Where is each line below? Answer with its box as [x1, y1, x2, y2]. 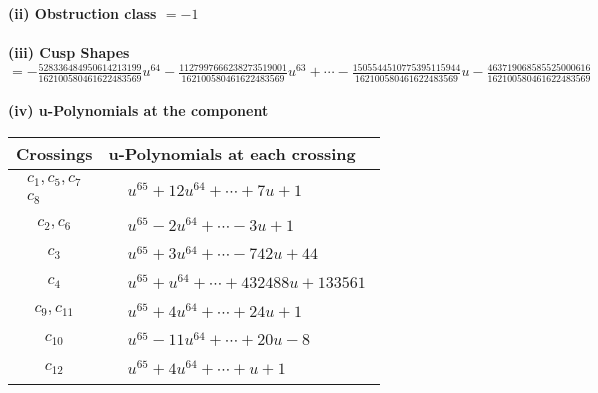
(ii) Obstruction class [8, 3, 157, 23]
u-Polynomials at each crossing [108, 141, 356, 165]
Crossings [16, 141, 93, 165]
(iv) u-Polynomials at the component [8, 100, 269, 121]
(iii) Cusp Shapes [8, 42, 130, 63]
